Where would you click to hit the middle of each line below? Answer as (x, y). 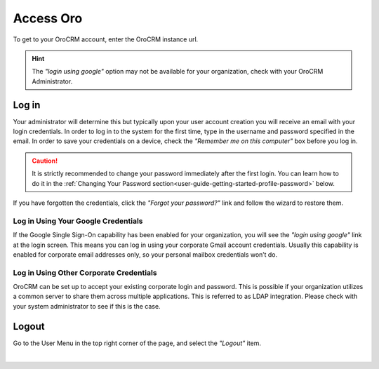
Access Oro (48, 18)
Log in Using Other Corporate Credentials (85, 272)
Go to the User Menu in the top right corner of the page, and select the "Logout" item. (137, 343)
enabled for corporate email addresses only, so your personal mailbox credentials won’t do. (145, 254)
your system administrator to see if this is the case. (87, 306)
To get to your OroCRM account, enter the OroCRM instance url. (106, 39)
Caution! (45, 161)
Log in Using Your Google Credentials (78, 221)
